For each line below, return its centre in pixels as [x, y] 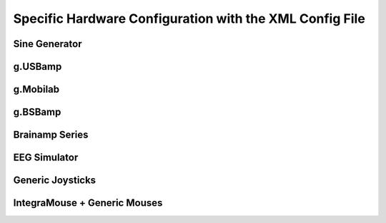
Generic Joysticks [55, 181]
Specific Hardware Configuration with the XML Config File [189, 19]
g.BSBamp [37, 112]
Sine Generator [48, 44]
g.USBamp [38, 67]
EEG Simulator [46, 158]
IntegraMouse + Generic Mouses [88, 203]
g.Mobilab [36, 89]
